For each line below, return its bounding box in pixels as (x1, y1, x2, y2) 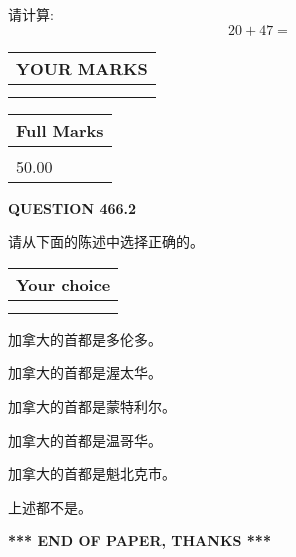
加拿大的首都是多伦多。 (8, 328, 162, 349)
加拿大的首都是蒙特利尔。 (8, 395, 176, 416)
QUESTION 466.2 (8, 197, 137, 218)
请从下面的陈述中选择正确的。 (8, 231, 204, 252)
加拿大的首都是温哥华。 (8, 429, 162, 450)
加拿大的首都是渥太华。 (8, 362, 162, 383)
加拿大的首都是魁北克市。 (8, 463, 176, 484)
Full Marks (16, 118, 104, 142)
